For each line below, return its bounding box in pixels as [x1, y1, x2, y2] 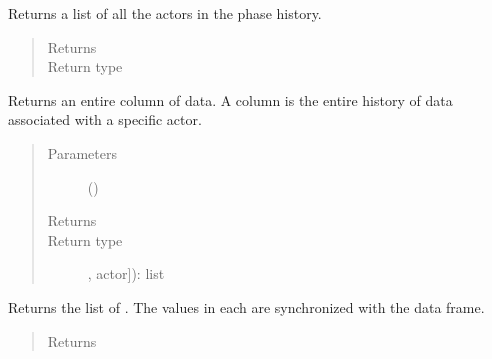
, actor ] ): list [87, 263, 165, 284]
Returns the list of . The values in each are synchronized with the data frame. [8, 296, 485, 317]
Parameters [47, 142, 117, 163]
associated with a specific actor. [8, 109, 202, 130]
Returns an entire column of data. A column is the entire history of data [8, 89, 453, 110]
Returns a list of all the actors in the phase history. [8, 3, 322, 23]
